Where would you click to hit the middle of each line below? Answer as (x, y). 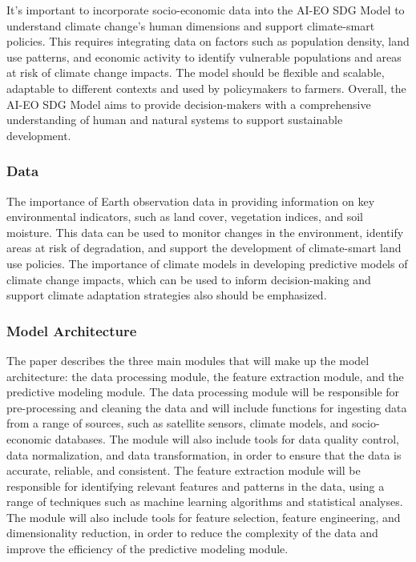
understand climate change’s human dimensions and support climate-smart (191, 25)
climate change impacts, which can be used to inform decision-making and (189, 279)
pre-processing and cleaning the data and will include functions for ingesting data (207, 407)
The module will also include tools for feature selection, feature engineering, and (204, 517)
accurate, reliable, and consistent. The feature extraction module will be (184, 470)
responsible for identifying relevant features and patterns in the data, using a (196, 486)
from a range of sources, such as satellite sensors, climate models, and (178, 423)
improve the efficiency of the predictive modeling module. (147, 549)
